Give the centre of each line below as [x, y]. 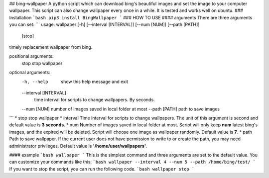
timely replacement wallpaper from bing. [51, 47]
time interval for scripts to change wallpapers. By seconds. [95, 100]
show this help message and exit [94, 82]
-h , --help [35, 82]
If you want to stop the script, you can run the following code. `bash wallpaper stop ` [102, 169]
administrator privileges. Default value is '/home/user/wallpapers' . [78, 146]
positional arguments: [31, 56]
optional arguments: [30, 73]
